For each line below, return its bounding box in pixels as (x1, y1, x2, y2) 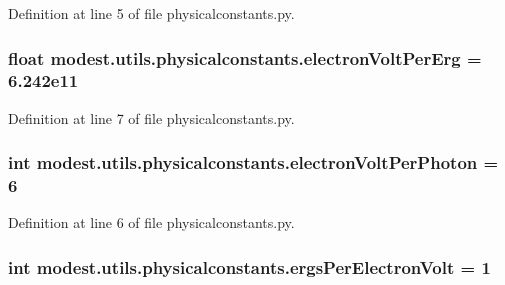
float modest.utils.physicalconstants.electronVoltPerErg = (8, 45, 482, 70)
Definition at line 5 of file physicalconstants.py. (8, 3, 295, 23)
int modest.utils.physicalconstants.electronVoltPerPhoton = (8, 150, 499, 175)
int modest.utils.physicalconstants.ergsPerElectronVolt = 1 (8, 254, 491, 279)
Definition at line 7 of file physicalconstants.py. (8, 107, 295, 128)
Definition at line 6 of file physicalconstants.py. (8, 212, 295, 233)
